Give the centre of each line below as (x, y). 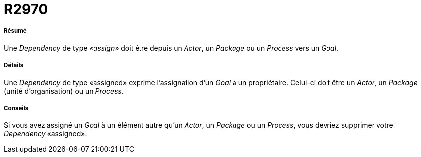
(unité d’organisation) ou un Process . (64, 91)
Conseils (16, 108)
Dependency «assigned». (46, 134)
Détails (14, 65)
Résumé (15, 31)
